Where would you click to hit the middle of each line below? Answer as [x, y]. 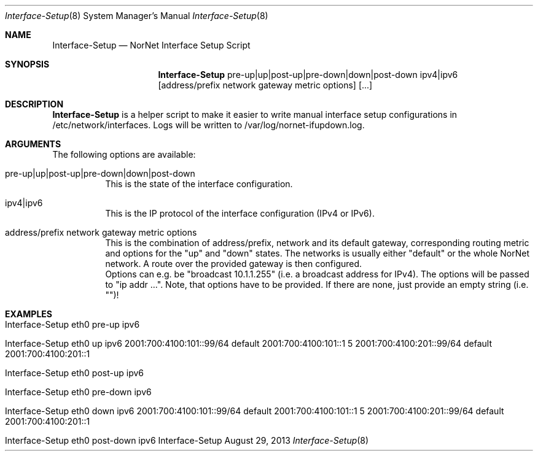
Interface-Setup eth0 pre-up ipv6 [72, 324]
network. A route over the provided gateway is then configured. [234, 264]
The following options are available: [124, 154]
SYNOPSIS [27, 64]
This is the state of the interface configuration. [199, 184]
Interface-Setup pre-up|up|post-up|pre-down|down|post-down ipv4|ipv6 [308, 75]
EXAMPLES [29, 314]
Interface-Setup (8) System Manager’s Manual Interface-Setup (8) [137, 16]
